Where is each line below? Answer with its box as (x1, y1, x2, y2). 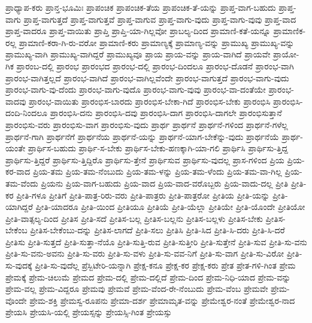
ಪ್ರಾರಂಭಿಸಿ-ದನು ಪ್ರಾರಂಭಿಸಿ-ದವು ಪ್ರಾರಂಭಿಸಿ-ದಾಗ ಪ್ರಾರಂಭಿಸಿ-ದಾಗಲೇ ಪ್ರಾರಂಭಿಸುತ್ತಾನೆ (50, 106, 282, 119)
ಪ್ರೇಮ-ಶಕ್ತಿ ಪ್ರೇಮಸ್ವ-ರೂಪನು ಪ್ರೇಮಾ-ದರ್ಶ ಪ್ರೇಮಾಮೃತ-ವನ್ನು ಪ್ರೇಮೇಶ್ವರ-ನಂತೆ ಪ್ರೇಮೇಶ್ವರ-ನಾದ (29, 294, 295, 306)
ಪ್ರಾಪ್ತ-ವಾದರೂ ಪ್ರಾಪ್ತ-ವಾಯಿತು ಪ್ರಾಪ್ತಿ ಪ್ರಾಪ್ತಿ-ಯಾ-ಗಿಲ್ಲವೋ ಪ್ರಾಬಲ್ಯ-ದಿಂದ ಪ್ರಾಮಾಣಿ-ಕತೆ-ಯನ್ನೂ (5, 25, 271, 37)
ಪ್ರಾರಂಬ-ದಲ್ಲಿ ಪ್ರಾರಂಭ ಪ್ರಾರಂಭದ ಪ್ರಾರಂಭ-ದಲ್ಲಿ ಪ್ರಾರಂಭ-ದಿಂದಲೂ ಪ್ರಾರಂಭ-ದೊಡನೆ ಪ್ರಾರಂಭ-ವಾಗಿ (16, 59, 294, 72)
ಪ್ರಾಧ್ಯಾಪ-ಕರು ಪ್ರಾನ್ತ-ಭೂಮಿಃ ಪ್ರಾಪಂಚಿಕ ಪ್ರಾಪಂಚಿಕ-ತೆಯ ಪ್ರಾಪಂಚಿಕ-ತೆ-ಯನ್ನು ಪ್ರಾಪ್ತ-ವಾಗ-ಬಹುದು (5, 1, 276, 13)
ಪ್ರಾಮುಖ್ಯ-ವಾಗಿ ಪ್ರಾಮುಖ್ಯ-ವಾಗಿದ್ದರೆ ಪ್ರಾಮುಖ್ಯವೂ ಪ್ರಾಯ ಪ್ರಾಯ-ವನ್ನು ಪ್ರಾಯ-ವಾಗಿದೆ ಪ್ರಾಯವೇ (5, 48, 271, 60)
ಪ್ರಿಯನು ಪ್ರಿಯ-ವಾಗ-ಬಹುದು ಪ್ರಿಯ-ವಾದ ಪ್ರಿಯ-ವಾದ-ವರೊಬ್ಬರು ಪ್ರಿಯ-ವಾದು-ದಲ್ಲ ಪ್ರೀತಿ (41, 176, 289, 189)
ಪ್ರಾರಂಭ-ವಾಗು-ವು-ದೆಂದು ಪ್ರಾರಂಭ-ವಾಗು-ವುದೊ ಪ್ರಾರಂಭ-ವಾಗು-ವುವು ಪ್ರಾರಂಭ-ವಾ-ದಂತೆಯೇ (5, 83, 266, 96)
